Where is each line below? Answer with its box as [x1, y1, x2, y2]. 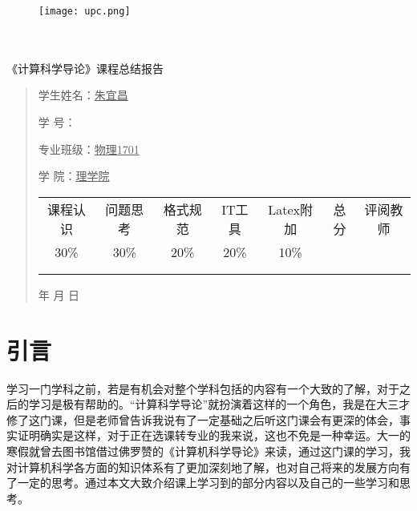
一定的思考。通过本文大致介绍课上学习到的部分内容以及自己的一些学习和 [17, 474, 399, 491]
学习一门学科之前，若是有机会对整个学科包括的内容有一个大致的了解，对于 [6, 380, 399, 396]
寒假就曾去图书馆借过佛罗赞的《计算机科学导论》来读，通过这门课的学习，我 [6, 442, 411, 459]
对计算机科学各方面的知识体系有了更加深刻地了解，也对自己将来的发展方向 [6, 458, 399, 475]
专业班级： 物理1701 [38, 140, 140, 157]
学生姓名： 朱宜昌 [38, 87, 128, 103]
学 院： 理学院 [38, 167, 110, 184]
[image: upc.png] [38, 6, 131, 17]
